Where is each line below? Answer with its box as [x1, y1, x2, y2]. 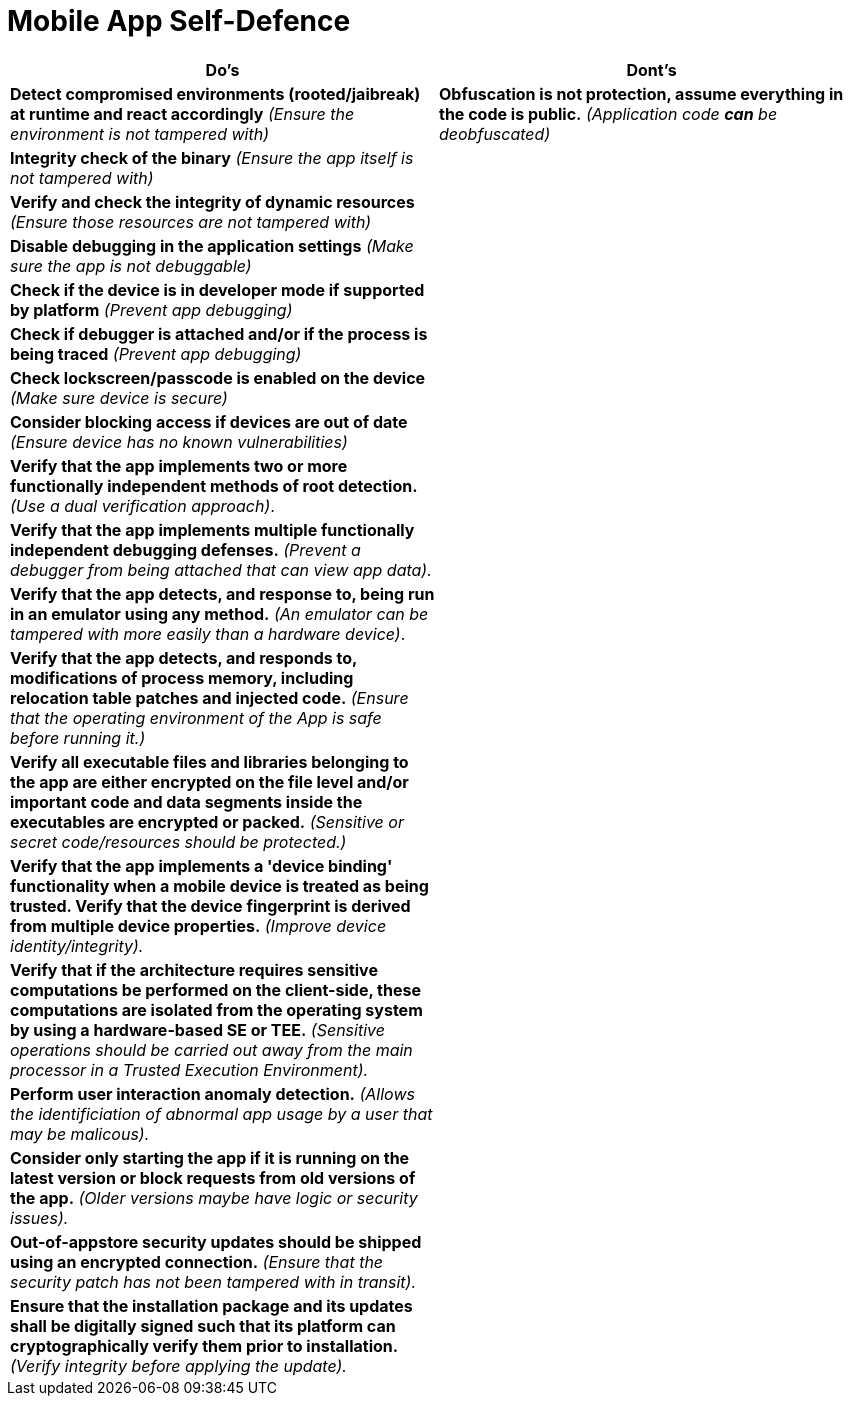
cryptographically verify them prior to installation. [10, 1335, 399, 1356]
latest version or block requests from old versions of [10, 1167, 416, 1188]
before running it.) [10, 727, 146, 748]
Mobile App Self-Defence [7, 4, 351, 38]
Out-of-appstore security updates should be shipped [10, 1231, 422, 1252]
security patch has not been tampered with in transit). [10, 1271, 416, 1292]
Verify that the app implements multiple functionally [10, 519, 415, 540]
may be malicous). [10, 1123, 150, 1144]
